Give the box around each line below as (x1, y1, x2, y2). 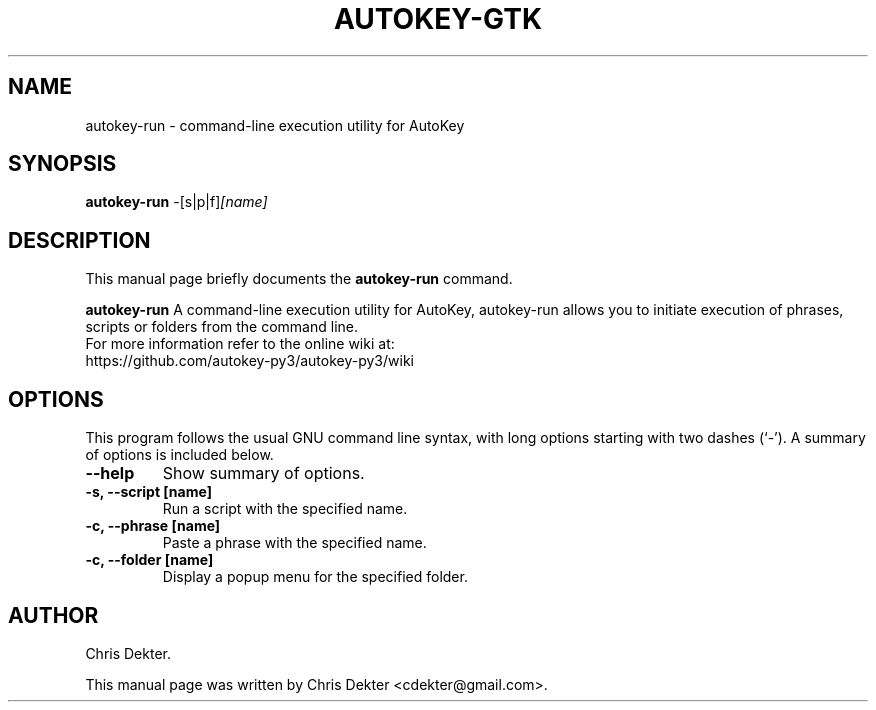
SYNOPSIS (8, 151, 117, 177)
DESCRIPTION (8, 227, 151, 253)
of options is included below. (85, 446, 274, 464)
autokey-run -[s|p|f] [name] (85, 193, 268, 211)
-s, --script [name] (85, 483, 212, 501)
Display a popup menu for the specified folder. (162, 568, 468, 586)
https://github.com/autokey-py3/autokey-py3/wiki (85, 352, 414, 370)
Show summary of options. (162, 463, 365, 484)
